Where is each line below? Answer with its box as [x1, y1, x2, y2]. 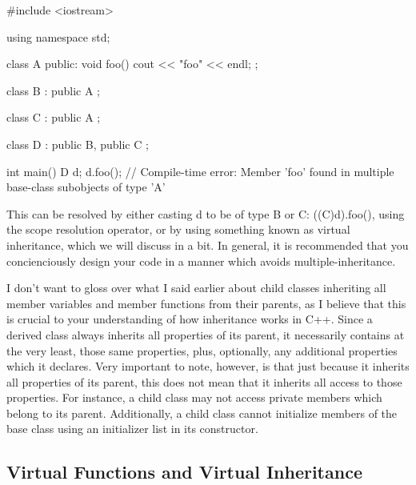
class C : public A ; [6, 109, 101, 126]
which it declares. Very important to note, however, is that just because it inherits [6, 358, 410, 375]
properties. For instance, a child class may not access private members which [6, 389, 382, 406]
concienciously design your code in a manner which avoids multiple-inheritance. [6, 252, 396, 269]
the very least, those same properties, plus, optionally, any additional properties [6, 342, 398, 359]
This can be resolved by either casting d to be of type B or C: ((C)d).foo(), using [6, 205, 405, 222]
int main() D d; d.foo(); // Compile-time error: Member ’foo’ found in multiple [6, 162, 394, 179]
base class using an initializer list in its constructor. [6, 420, 258, 437]
